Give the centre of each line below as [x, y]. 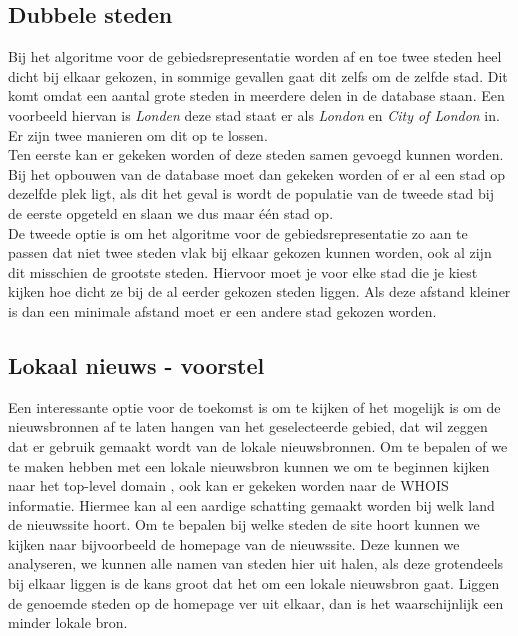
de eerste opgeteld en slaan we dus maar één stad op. [171, 212]
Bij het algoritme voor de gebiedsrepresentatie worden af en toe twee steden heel [255, 56]
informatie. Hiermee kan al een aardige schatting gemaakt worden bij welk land [251, 504]
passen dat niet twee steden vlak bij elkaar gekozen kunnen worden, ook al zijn [250, 252]
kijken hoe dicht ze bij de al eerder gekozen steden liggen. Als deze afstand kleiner [259, 291]
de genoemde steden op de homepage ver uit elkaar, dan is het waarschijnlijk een [256, 602]
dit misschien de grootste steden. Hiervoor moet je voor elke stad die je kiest [243, 271]
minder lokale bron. [68, 622]
